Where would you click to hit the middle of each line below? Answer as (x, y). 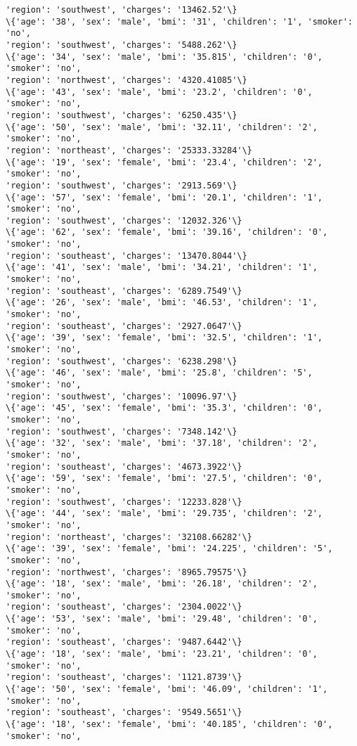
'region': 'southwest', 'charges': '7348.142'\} (122, 431)
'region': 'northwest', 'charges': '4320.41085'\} (126, 80)
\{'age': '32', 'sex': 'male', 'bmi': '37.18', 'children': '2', (162, 443)
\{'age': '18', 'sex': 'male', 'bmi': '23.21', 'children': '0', (162, 654)
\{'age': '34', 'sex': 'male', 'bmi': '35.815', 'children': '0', (164, 57)
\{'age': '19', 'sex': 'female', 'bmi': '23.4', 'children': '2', (164, 162)
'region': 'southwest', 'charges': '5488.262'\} (122, 45)
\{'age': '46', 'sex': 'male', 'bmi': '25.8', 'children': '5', (159, 373)
